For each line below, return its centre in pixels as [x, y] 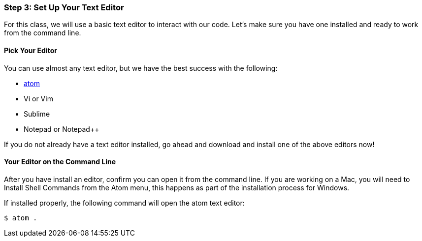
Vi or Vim [38, 98]
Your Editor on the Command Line [60, 162]
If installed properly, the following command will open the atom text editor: [124, 203]
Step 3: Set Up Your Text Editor [64, 7]
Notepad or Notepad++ [62, 129]
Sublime [37, 114]
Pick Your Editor [31, 50]
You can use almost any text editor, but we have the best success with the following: [141, 68]
